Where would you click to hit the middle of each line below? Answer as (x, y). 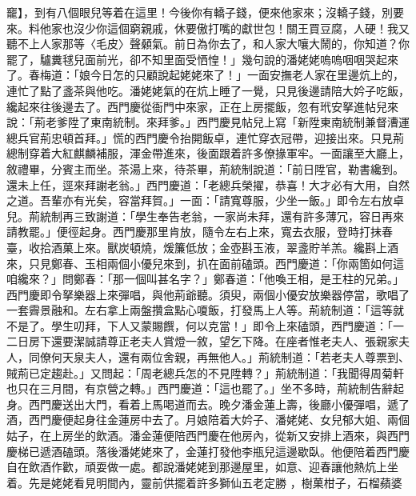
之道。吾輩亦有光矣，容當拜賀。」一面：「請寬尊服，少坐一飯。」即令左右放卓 (205, 200)
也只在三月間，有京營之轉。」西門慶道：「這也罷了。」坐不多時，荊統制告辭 (200, 388)
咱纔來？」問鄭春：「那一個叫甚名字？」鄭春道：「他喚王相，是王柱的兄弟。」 (205, 279)
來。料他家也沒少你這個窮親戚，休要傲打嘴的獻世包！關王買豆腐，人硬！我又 (208, 28)
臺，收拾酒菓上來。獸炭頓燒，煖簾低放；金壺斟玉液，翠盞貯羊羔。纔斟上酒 (202, 247)
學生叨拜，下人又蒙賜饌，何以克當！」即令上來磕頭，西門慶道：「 (222, 325)
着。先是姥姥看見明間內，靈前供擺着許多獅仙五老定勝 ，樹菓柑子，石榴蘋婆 (204, 482)
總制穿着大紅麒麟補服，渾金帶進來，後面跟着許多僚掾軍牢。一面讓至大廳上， (208, 153)
